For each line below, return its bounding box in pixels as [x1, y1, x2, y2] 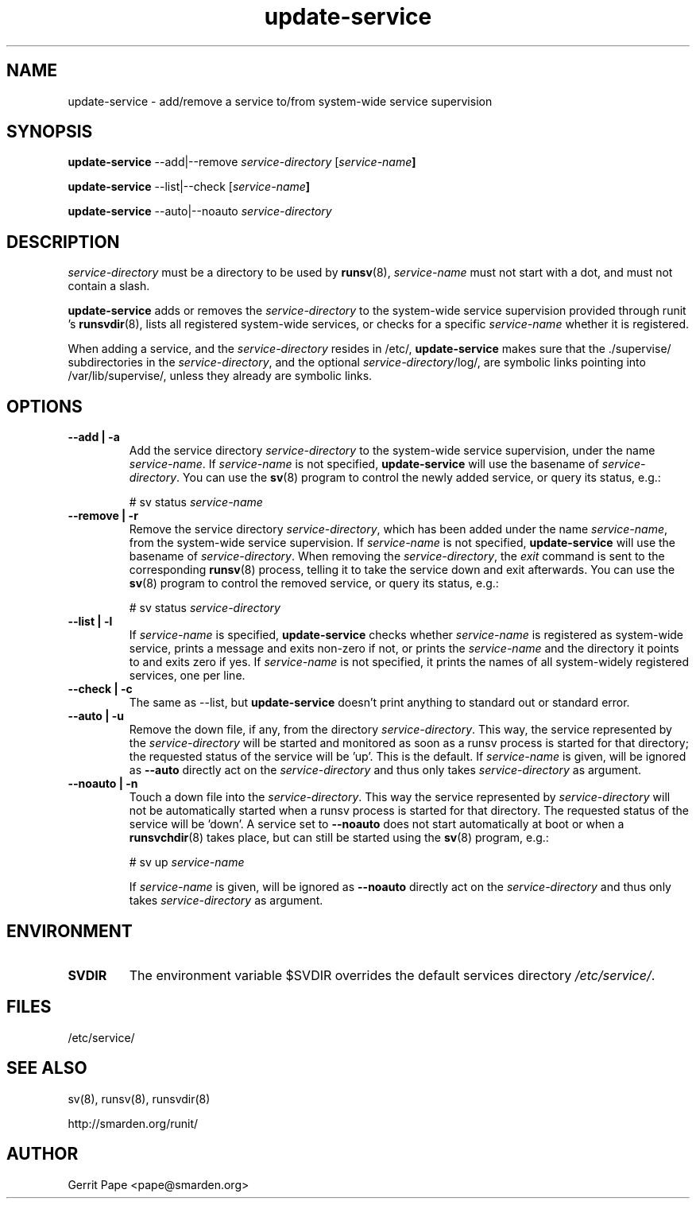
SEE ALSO [6, 1058, 87, 1079]
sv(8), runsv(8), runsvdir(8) [68, 1091, 211, 1106]
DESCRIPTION [6, 231, 120, 252]
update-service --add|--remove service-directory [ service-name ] [68, 155, 416, 169]
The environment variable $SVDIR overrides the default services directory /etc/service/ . [129, 967, 655, 983]
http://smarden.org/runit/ [68, 1116, 199, 1130]
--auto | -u [68, 709, 125, 723]
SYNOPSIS [6, 122, 93, 142]
